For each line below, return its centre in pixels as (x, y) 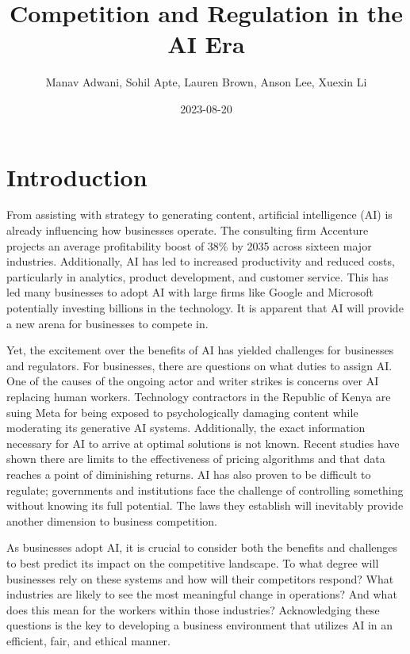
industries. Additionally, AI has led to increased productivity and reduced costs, (201, 261)
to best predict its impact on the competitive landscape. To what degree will (193, 562)
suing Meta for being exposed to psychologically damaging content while (182, 412)
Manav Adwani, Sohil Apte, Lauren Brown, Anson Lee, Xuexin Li (206, 82)
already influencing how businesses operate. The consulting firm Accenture (188, 230)
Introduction (77, 176)
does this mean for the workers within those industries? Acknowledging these (193, 609)
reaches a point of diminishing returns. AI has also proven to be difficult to (189, 474)
